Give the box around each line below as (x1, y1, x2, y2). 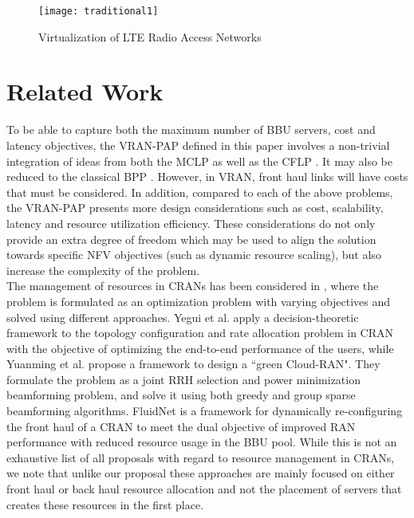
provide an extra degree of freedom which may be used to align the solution (6, 230, 377, 247)
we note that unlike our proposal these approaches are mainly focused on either (6, 465, 395, 481)
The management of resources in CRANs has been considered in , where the (6, 277, 379, 294)
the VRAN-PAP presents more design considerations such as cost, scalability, (6, 199, 384, 216)
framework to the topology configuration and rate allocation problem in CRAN (6, 324, 393, 341)
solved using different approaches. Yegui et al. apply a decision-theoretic (6, 308, 359, 325)
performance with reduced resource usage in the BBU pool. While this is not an (6, 434, 397, 450)
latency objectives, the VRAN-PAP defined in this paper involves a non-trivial (6, 136, 390, 153)
